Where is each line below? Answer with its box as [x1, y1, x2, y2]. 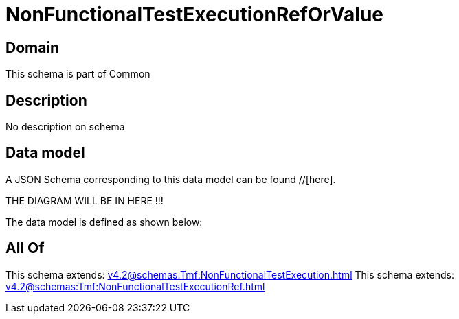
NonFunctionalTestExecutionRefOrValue [5, 3, 384, 26]
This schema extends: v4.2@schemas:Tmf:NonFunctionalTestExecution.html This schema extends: [5, 268, 455, 281]
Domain [5, 38, 60, 56]
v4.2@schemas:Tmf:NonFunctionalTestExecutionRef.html [5, 280, 265, 292]
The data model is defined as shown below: [5, 215, 203, 228]
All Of [5, 239, 45, 257]
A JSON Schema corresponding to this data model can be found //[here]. [5, 173, 336, 185]
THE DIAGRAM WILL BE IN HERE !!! [5, 194, 164, 206]
